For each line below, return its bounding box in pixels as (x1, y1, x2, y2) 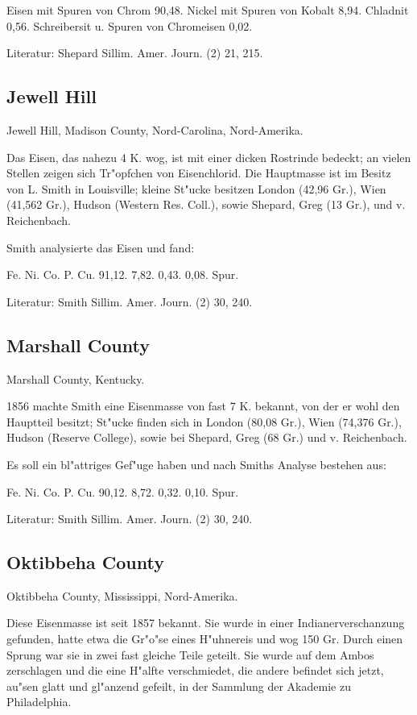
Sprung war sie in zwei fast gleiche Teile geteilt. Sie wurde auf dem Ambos (6, 646, 374, 663)
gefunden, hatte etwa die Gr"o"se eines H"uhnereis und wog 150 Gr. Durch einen (6, 630, 403, 647)
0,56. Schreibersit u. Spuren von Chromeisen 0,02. (6, 17, 253, 34)
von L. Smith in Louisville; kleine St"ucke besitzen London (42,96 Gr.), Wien (6, 180, 386, 197)
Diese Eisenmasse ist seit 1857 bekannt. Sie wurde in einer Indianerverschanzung (6, 614, 405, 631)
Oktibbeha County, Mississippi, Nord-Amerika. (6, 587, 238, 604)
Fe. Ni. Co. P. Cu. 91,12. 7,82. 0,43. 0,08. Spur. (6, 266, 239, 283)
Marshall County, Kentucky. (6, 370, 145, 387)
